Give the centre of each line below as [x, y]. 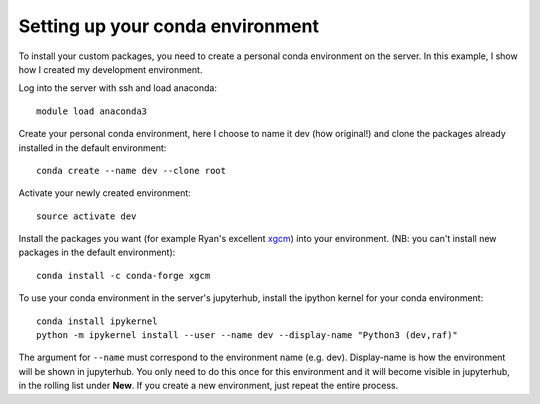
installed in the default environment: [92, 147]
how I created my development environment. [110, 69]
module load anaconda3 [92, 111]
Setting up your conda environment [169, 26]
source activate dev [86, 216]
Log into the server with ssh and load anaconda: [117, 88]
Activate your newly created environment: [105, 193]
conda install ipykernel [97, 321]
